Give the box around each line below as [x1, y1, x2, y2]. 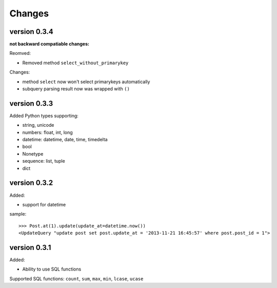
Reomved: [9, 50, 31, 56]
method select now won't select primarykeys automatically [22, 79, 150, 85]
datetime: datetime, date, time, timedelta [22, 137, 108, 143]
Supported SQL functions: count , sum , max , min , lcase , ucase [9, 275, 144, 282]
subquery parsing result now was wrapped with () [22, 86, 130, 92]
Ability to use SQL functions [22, 266, 82, 272]
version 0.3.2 [9, 179, 53, 187]
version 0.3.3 [9, 99, 53, 108]
